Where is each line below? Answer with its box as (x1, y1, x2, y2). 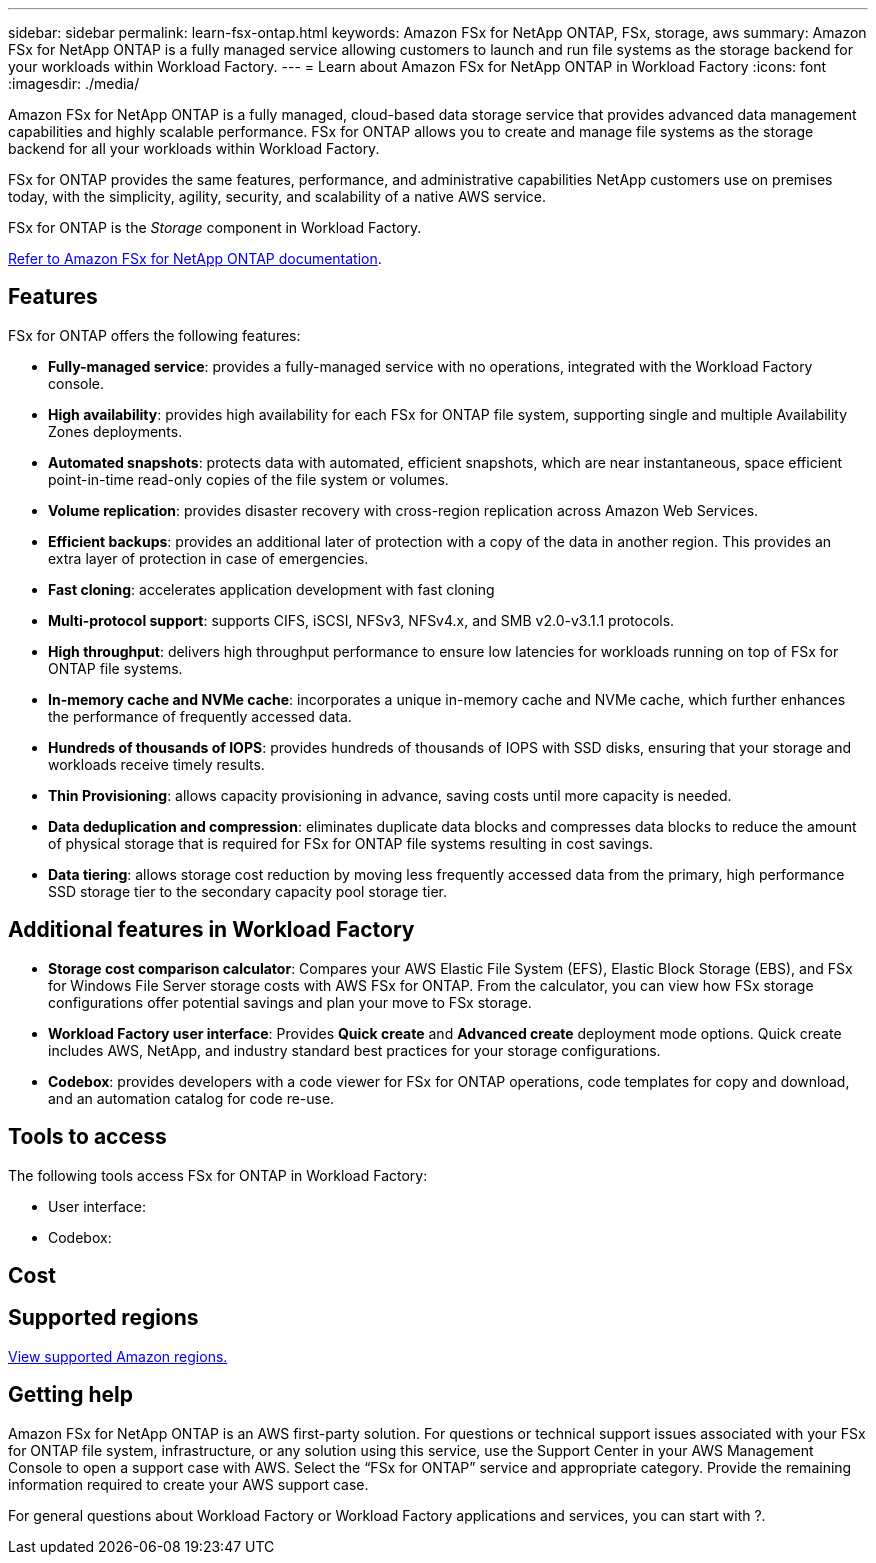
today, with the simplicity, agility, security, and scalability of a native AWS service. (8, 188, 547, 205)
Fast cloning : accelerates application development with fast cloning (48, 580, 495, 598)
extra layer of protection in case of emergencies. (48, 549, 369, 567)
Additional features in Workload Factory (8, 917, 415, 943)
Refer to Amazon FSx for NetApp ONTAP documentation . (8, 250, 382, 267)
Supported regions (8, 1305, 199, 1331)
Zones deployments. (48, 422, 183, 440)
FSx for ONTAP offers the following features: (8, 326, 301, 344)
